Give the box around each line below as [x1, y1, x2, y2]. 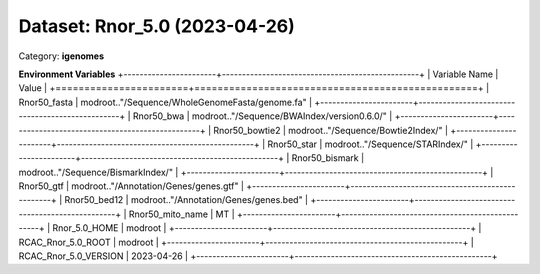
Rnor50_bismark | [291, 152, 365, 164]
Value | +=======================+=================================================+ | [18, 82, 490, 94]
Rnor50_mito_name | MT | [128, 208, 235, 220]
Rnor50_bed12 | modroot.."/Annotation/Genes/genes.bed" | [64, 194, 309, 206]
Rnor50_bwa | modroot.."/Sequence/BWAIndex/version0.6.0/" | [132, 110, 393, 122]
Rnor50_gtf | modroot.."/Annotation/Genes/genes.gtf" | [18, 180, 245, 192]
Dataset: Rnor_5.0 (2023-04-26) [18, 15, 295, 37]
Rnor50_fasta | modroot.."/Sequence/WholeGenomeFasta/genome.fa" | [18, 96, 313, 108]
